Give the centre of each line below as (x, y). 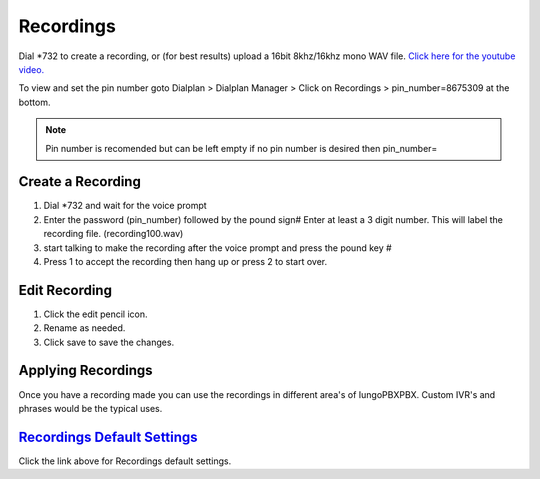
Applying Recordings (86, 370)
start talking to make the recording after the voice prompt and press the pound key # (217, 247)
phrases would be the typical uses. (90, 408)
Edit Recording (65, 290)
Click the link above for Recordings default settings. (125, 461)
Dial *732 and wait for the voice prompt (125, 206)
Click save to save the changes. (109, 342)
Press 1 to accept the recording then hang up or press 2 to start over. (185, 261)
